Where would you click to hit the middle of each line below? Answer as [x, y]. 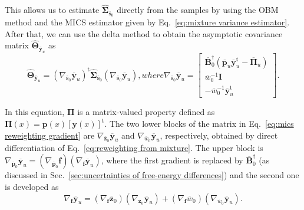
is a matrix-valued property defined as [146, 112]
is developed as [32, 187]
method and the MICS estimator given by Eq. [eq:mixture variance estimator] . [147, 22]
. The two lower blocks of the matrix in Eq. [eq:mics [199, 124]
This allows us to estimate [52, 10]
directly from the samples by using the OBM [198, 10]
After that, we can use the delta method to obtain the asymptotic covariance [144, 33]
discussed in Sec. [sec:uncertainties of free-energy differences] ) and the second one [152, 175]
